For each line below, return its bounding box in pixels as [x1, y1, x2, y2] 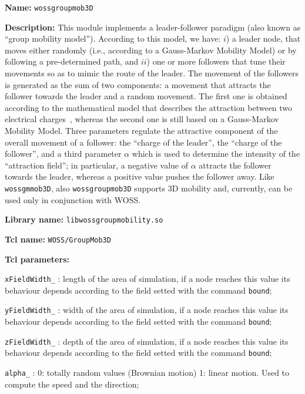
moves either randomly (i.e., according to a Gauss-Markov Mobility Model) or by [5, 43, 297, 56]
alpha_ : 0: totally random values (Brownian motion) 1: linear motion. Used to [5, 366, 290, 379]
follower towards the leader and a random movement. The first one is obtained [5, 90, 287, 102]
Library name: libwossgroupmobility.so [5, 213, 163, 225]
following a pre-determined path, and [5, 55, 139, 68]
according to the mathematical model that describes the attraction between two [5, 101, 293, 113]
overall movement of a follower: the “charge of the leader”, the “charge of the [5, 136, 282, 148]
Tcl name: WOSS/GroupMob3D [5, 233, 111, 245]
